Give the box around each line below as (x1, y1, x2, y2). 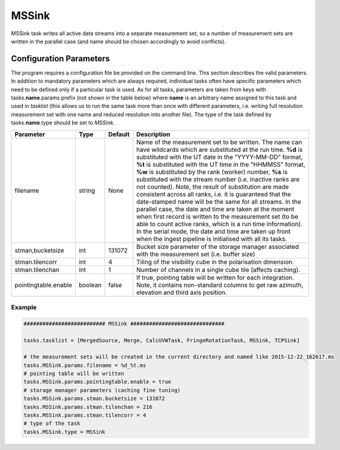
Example (11, 303, 37, 311)
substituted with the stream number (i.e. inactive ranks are (136, 175, 300, 183)
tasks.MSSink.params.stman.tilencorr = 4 (23, 412, 146, 419)
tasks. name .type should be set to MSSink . (11, 119, 116, 126)
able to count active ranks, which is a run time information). (136, 220, 303, 228)
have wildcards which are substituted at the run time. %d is (136, 145, 303, 154)
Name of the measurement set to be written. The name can (136, 137, 302, 146)
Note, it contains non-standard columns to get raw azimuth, (136, 280, 304, 289)
